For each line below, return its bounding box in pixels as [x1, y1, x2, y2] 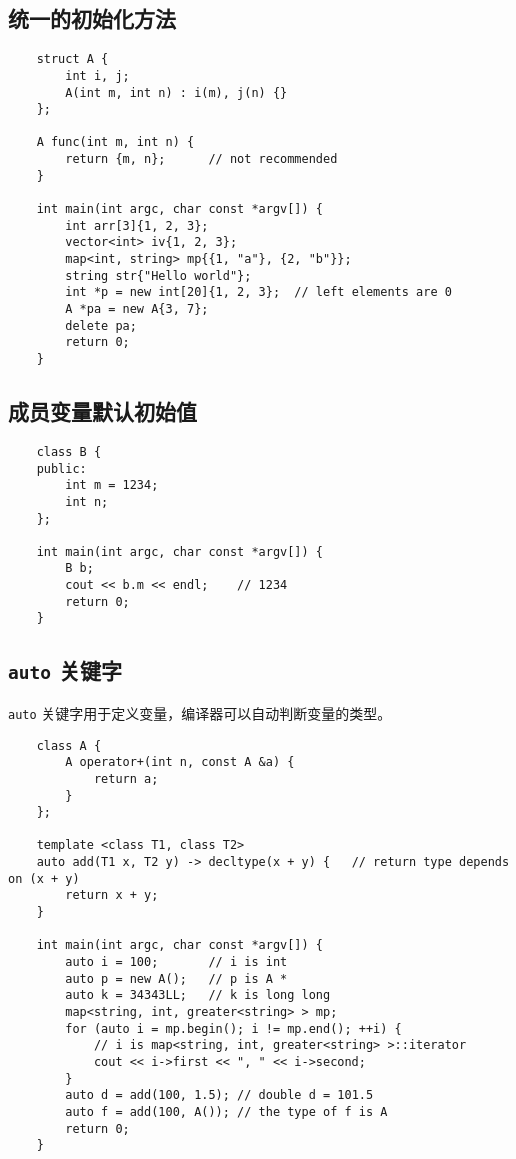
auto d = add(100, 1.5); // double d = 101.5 [65, 1088, 374, 1103]
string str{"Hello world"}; [65, 268, 252, 283]
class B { [36, 444, 102, 459]
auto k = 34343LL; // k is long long [65, 988, 331, 1003]
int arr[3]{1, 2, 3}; [65, 218, 209, 233]
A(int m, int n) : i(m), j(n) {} [65, 85, 288, 100]
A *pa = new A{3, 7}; [65, 302, 209, 317]
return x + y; [65, 888, 159, 903]
